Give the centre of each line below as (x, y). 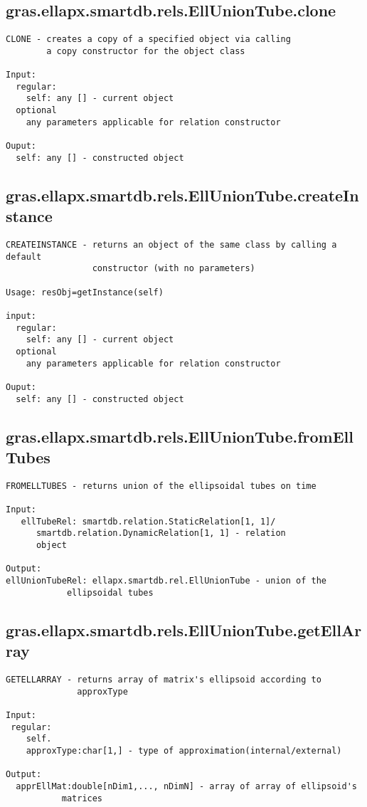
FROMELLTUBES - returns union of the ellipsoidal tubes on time (161, 486)
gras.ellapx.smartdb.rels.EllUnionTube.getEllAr (184, 629)
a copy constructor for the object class (146, 51)
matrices (82, 798)
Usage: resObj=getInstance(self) (85, 292)
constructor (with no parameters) (174, 269)
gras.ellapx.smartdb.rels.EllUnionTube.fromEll (180, 436)
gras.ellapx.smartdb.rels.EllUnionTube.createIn (182, 195)
